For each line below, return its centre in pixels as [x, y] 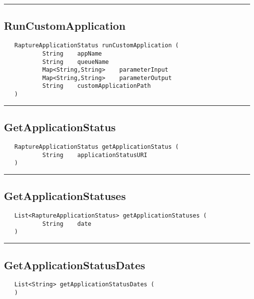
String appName [72, 53]
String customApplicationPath [96, 86]
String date [67, 224]
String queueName [75, 62]
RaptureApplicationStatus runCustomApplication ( [96, 46]
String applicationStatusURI [95, 155]
